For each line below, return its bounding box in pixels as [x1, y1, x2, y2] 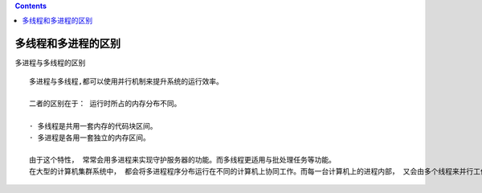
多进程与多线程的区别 [14, 58, 86, 68]
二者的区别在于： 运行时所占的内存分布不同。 [29, 99, 182, 109]
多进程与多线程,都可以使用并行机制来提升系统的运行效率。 [29, 76, 224, 86]
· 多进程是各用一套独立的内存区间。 [29, 133, 150, 142]
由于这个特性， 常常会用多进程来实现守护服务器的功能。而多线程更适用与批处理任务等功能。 [29, 155, 337, 165]
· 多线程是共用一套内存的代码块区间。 [29, 121, 157, 131]
